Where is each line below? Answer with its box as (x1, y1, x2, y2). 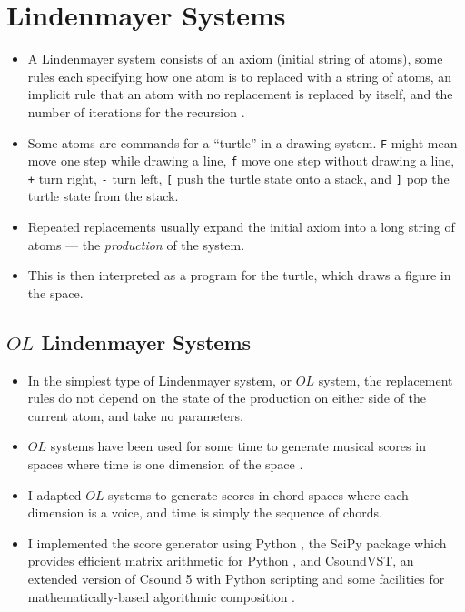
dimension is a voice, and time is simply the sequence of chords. (27, 503, 382, 522)
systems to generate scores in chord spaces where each (108, 485, 409, 504)
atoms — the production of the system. (27, 235, 245, 254)
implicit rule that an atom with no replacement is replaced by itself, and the (27, 85, 453, 104)
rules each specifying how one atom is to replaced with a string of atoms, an (27, 66, 452, 85)
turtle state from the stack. (27, 186, 179, 206)
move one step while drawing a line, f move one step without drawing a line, (27, 151, 455, 170)
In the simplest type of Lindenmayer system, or (27, 370, 292, 389)
